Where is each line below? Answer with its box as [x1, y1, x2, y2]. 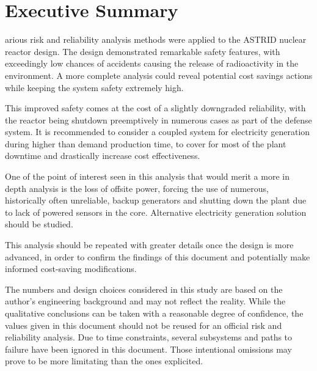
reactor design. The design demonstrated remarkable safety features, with [5, 45, 280, 57]
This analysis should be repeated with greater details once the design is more [5, 238, 294, 251]
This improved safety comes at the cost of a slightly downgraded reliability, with [5, 101, 306, 114]
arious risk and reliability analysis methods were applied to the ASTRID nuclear [5, 33, 307, 46]
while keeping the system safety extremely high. [5, 81, 184, 94]
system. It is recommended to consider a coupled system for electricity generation [5, 125, 310, 138]
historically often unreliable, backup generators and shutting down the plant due [5, 194, 307, 207]
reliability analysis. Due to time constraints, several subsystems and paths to [5, 331, 293, 343]
